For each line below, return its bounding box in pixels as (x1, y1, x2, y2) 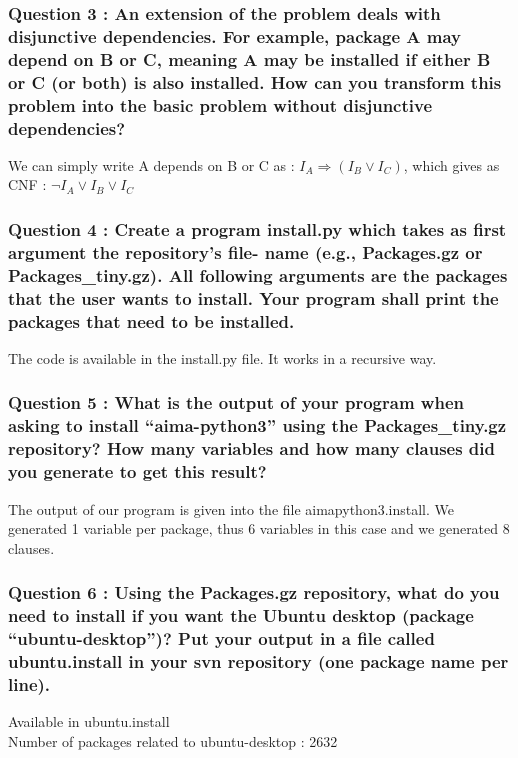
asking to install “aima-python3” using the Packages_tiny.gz (8, 413, 507, 438)
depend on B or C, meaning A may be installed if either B (8, 46, 491, 71)
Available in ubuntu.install (8, 711, 170, 732)
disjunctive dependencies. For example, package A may (8, 23, 462, 48)
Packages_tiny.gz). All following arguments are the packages (8, 262, 508, 287)
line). (8, 671, 51, 696)
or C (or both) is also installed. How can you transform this (8, 69, 502, 94)
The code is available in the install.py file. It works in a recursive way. (8, 347, 437, 368)
